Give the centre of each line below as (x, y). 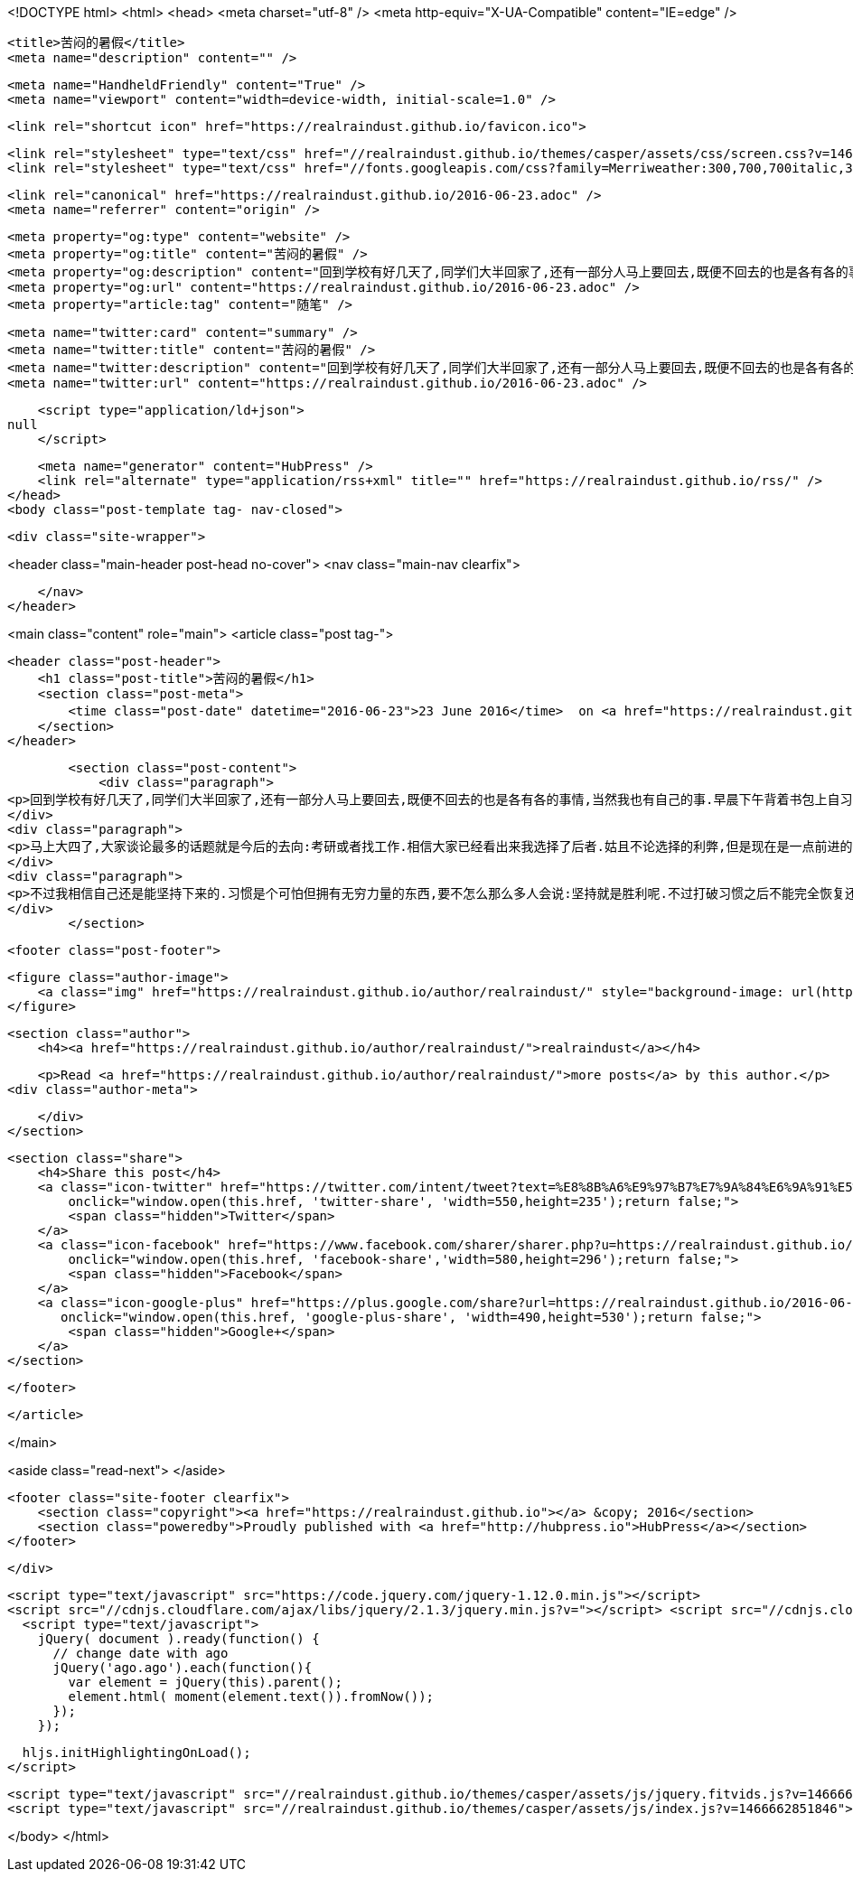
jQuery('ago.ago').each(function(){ (183, 1668)
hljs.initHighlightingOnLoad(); (136, 1753)
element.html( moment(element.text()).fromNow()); (251, 1697)
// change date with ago (141, 1653)
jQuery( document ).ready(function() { (178, 1639)
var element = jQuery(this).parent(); (205, 1682)
